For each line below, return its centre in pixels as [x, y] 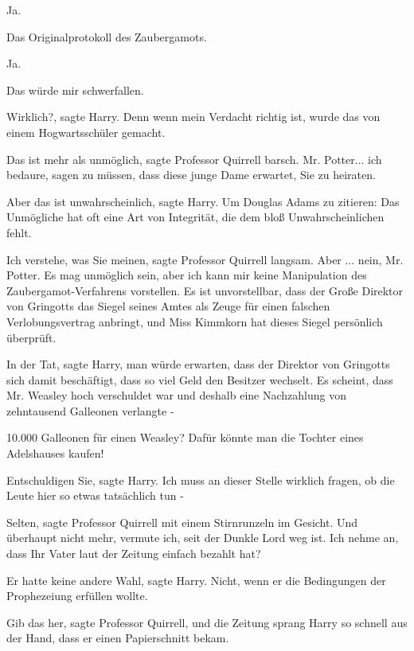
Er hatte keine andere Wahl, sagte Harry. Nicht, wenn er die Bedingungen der [196, 580]
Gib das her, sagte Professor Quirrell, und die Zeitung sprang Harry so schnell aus [207, 622]
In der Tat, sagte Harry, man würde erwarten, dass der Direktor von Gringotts [198, 364]
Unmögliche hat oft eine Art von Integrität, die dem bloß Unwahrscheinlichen [195, 217]
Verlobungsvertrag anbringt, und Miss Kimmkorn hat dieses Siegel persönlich [195, 321]
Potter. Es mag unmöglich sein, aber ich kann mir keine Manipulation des [187, 275]
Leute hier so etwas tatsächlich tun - [95, 495]
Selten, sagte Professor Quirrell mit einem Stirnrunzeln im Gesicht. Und [182, 522]
